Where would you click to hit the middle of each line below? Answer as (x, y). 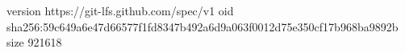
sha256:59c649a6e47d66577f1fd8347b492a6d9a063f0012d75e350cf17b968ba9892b (202, 26)
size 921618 (34, 42)
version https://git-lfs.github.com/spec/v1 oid (120, 10)
